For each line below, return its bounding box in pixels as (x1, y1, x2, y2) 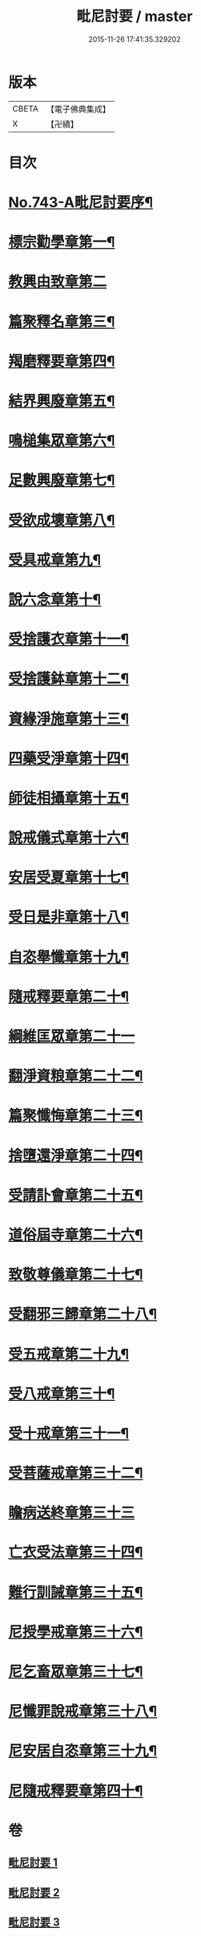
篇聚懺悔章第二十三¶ (8, 1106, 143, 1125)
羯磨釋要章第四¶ (8, 352, 115, 370)
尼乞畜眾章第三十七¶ (8, 1662, 143, 1681)
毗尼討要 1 (8, 1856, 58, 1869)
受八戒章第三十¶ (8, 1385, 115, 1402)
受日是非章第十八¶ (8, 908, 130, 927)
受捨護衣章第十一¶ (8, 631, 130, 648)
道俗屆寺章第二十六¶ (8, 1225, 143, 1244)
